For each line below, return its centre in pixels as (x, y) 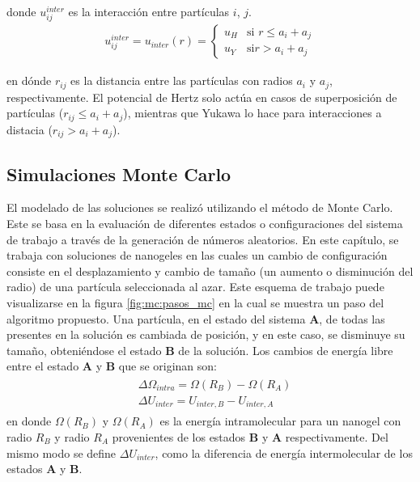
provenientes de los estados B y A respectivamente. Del (250, 437)
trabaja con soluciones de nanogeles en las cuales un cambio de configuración (197, 255)
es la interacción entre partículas (149, 11)
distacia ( (30, 129)
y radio (72, 437)
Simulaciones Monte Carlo (119, 173)
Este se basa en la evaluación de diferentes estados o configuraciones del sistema (205, 223)
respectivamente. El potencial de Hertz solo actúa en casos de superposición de (202, 97)
